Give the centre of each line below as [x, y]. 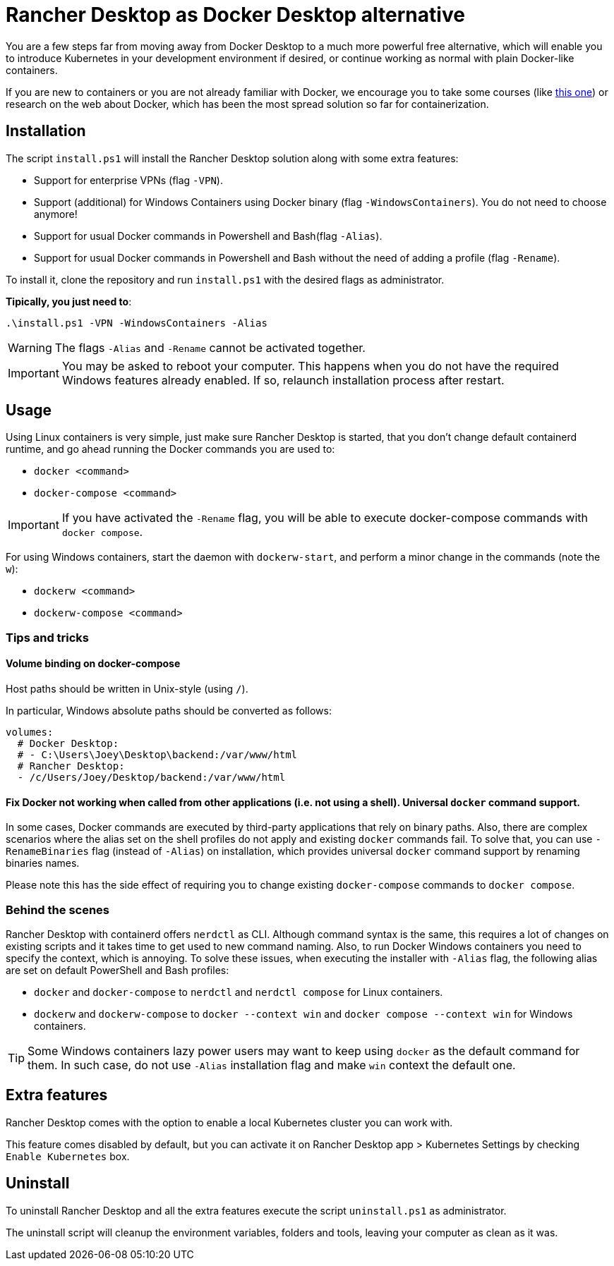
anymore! [56, 214]
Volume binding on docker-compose [93, 664]
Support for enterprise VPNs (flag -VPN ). [128, 180]
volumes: [30, 732]
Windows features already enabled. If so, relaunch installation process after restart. [283, 380]
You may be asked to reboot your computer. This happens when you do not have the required [310, 366]
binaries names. [43, 863]
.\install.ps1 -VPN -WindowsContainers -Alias [137, 323]
